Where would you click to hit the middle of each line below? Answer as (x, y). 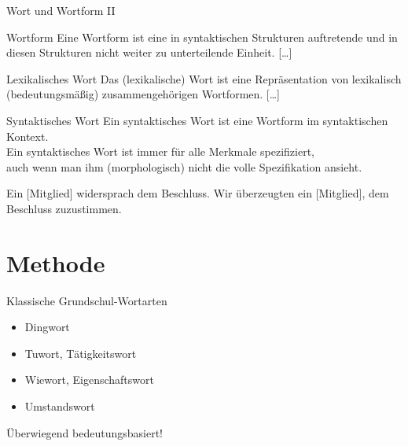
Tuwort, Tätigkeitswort (81, 353)
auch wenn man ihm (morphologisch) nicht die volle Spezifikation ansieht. (184, 166)
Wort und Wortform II (61, 10)
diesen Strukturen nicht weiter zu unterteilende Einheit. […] (149, 52)
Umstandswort (60, 406)
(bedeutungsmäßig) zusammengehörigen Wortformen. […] (143, 94)
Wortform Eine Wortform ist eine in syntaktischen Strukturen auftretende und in (202, 37)
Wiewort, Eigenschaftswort (89, 380)
